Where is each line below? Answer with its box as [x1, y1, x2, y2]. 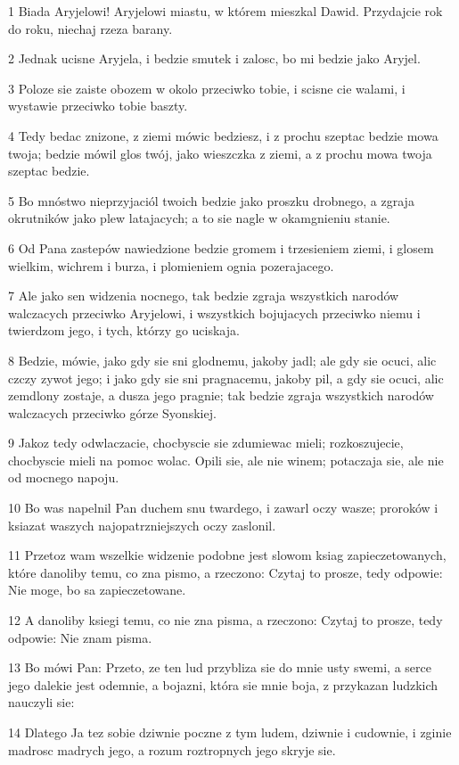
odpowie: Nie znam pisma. [8, 628, 152, 646]
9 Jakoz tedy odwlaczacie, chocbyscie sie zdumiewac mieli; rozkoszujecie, [8, 433, 404, 452]
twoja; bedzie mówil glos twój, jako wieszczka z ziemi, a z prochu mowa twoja [8, 144, 432, 162]
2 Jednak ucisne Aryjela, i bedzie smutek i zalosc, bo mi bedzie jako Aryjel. [8, 49, 421, 68]
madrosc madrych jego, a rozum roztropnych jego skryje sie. [8, 740, 336, 759]
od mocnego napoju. [8, 468, 119, 487]
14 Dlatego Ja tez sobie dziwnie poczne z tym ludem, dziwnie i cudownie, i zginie [8, 723, 452, 741]
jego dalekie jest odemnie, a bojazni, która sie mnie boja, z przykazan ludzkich [8, 675, 439, 694]
